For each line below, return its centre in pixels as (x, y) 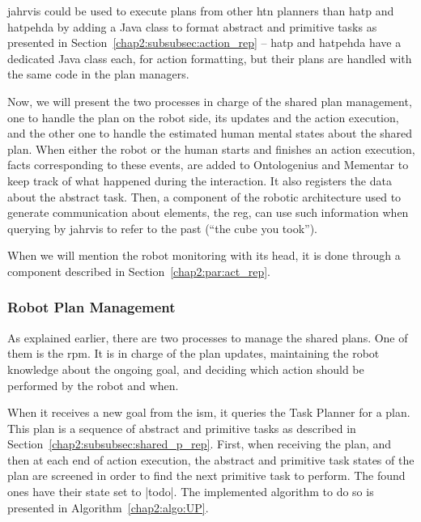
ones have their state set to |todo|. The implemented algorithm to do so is (191, 492)
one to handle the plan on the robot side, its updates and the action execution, (203, 117)
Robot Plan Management (91, 307)
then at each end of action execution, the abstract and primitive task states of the (211, 459)
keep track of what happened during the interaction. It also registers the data (200, 180)
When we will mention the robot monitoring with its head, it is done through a (204, 255)
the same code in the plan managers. (98, 74)
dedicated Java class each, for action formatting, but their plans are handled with (210, 58)
